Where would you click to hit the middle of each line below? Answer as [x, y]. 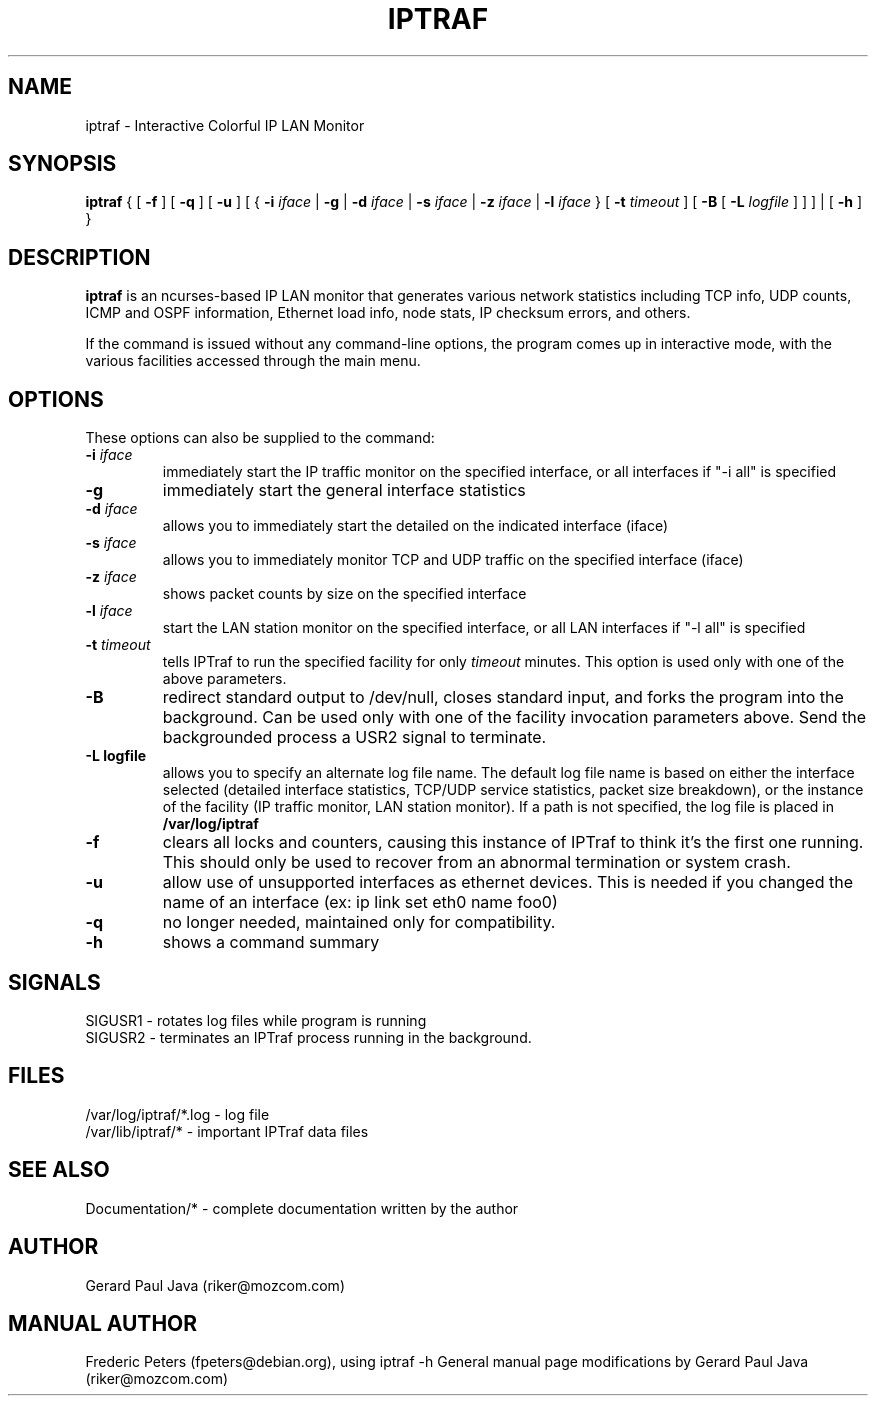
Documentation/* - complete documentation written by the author [302, 1208]
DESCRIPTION [79, 257]
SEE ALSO [59, 1170]
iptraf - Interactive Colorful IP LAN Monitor [225, 125]
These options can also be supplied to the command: [260, 438]
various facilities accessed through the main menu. [253, 361]
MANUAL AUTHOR [103, 1323]
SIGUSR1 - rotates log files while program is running [256, 1020]
